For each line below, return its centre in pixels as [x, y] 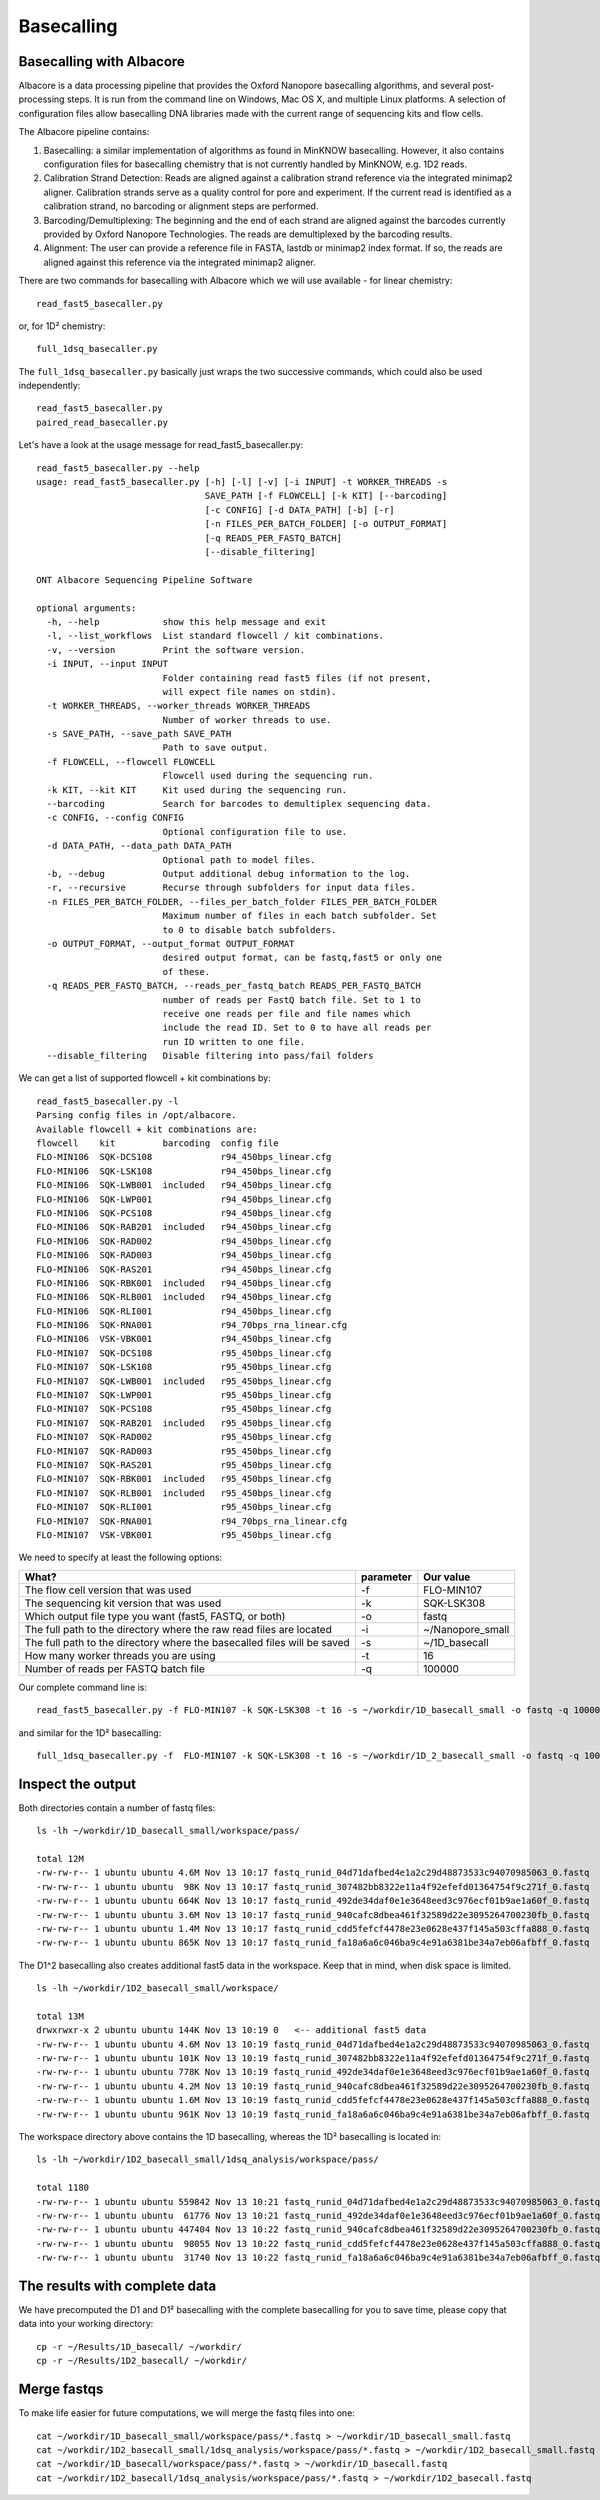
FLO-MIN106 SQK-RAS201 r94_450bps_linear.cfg [184, 1269]
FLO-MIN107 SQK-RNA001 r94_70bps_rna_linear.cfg [192, 1521]
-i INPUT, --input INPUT [107, 664]
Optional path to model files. [239, 859]
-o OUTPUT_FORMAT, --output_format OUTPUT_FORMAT [170, 943]
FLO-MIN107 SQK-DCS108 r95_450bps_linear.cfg [184, 1353]
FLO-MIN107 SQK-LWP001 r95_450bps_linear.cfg [184, 1395]
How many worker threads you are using [120, 1655]
